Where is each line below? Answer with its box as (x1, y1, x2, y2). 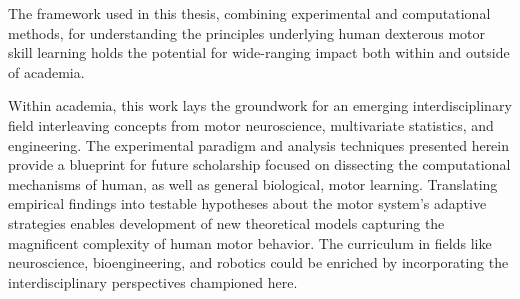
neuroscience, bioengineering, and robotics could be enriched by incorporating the (8, 252, 509, 273)
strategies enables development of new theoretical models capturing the (8, 212, 445, 233)
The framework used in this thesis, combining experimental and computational (8, 3, 491, 23)
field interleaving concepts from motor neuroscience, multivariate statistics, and (8, 114, 494, 135)
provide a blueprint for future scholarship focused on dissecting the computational (8, 154, 511, 175)
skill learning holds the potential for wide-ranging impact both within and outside (8, 42, 510, 63)
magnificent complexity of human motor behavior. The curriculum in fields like (8, 232, 492, 253)
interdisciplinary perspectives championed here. (8, 271, 298, 292)
